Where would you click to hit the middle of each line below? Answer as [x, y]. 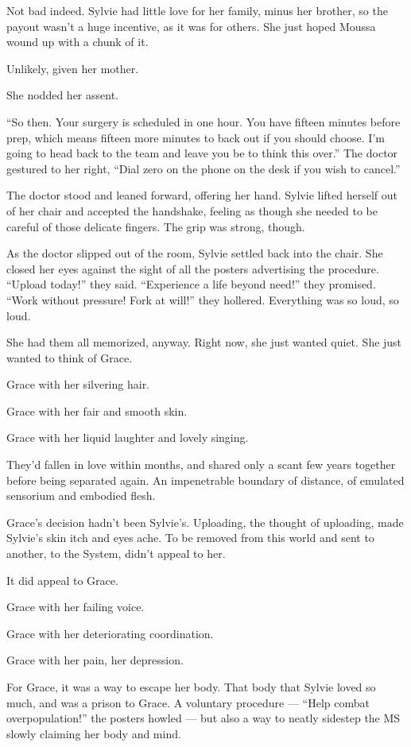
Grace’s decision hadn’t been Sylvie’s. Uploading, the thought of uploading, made [205, 522]
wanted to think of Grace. [70, 357]
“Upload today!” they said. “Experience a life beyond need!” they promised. [191, 284]
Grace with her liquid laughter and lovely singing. [128, 437]
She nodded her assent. [62, 95]
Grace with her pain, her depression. [95, 660]
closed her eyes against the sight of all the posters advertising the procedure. [193, 268]
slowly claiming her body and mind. [94, 733]
